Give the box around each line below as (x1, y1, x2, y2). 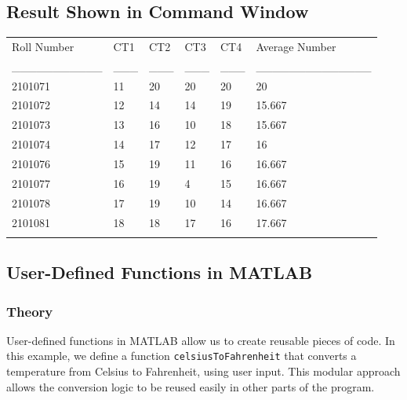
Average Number (256, 38, 336, 54)
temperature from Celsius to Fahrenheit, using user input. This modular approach (6, 363, 401, 380)
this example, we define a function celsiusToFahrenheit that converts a (6, 347, 357, 364)
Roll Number (12, 38, 74, 54)
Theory (6, 301, 53, 321)
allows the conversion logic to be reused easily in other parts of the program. (6, 378, 375, 394)
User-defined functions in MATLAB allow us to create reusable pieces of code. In (6, 332, 395, 348)
